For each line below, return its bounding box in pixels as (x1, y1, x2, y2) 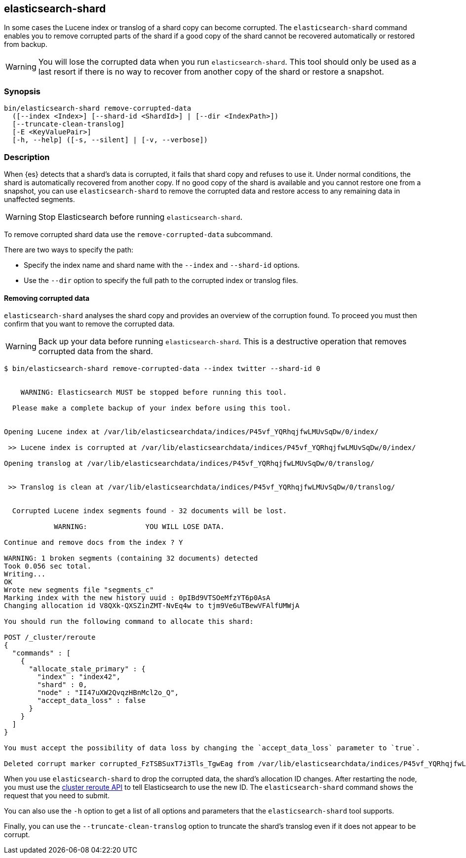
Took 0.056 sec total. (4, 562, 92, 571)
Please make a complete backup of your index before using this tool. (12, 404, 291, 412)
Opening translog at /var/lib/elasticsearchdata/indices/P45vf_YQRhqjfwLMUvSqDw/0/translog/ (4, 459, 375, 468)
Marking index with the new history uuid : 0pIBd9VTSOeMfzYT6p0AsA (4, 594, 271, 602)
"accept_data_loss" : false (37, 696, 146, 705)
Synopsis (4, 86, 40, 96)
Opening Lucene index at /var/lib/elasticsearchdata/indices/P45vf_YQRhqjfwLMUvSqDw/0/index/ (4, 428, 379, 436)
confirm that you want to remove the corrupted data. (4, 320, 175, 328)
